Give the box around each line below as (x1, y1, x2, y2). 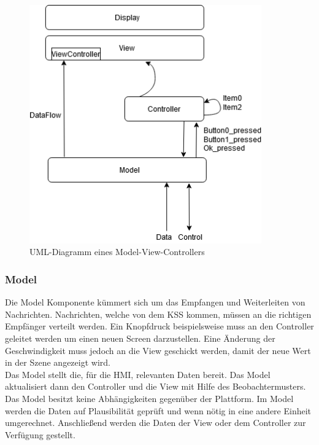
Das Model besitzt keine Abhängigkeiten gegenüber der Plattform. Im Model (5, 392, 294, 404)
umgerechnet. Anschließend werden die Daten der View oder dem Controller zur (5, 416, 306, 429)
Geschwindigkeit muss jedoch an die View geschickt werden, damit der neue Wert (5, 344, 311, 356)
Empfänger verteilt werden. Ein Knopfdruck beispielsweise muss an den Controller (5, 320, 314, 333)
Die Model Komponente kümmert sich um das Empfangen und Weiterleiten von (5, 296, 306, 309)
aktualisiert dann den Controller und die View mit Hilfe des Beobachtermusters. (5, 380, 306, 393)
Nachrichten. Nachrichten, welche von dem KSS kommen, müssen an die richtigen (5, 307, 312, 320)
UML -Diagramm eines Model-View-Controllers (29, 245, 205, 258)
